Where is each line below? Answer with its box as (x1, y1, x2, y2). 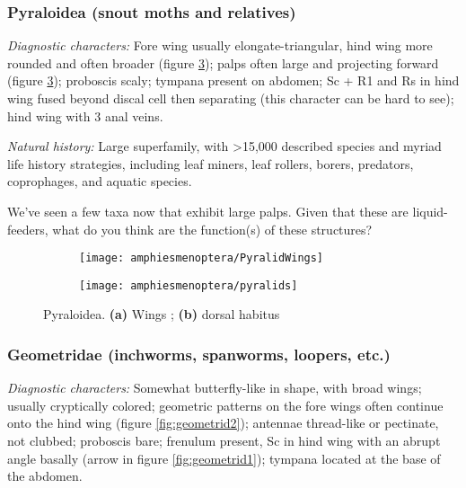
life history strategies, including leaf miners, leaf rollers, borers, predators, (7, 154, 414, 173)
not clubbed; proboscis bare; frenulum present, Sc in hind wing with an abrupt (7, 431, 441, 450)
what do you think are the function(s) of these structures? (52, 219, 373, 238)
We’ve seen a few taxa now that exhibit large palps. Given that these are (7, 201, 409, 220)
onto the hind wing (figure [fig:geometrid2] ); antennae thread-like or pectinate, (7, 413, 439, 432)
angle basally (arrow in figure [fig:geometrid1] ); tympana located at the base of (7, 448, 441, 467)
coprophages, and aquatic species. (7, 172, 192, 191)
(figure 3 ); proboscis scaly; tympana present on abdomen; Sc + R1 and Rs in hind (7, 71, 460, 90)
